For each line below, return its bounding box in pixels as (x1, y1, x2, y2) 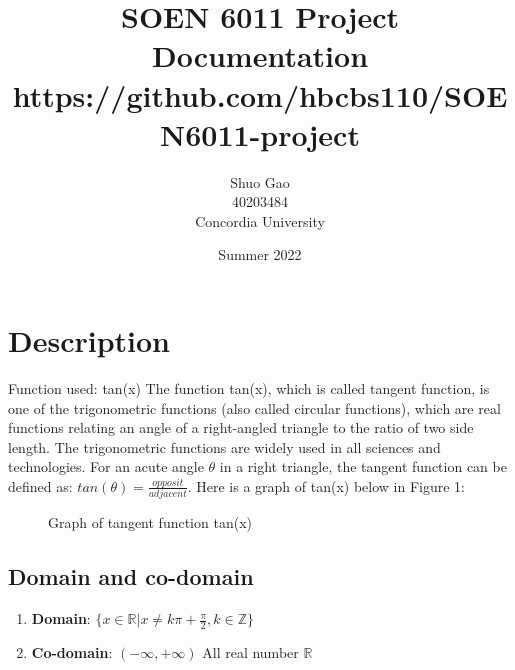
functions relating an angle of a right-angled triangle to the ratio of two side (8, 417, 474, 438)
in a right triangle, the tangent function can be (219, 456, 507, 477)
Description (8, 320, 171, 361)
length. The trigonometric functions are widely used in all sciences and (8, 436, 441, 457)
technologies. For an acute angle (8, 456, 204, 477)
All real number (202, 641, 299, 662)
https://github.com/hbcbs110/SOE (12, 74, 508, 115)
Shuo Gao (230, 171, 290, 192)
